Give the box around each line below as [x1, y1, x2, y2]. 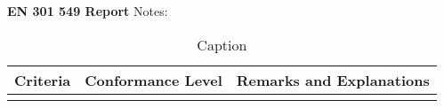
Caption [197, 34, 247, 55]
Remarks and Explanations [236, 69, 430, 90]
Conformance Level [85, 69, 222, 90]
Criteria [14, 69, 71, 90]
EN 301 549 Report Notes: [7, 2, 168, 19]
